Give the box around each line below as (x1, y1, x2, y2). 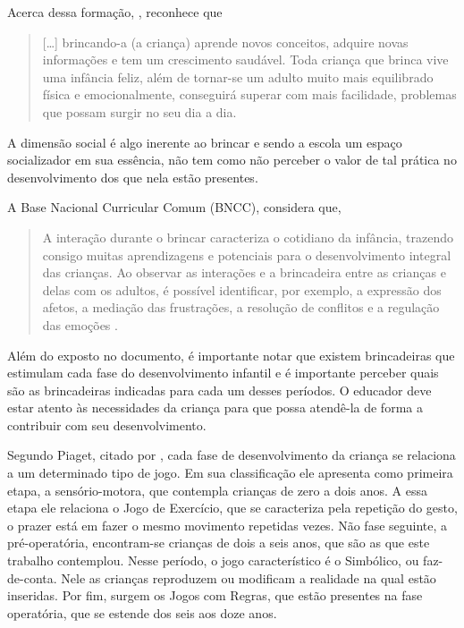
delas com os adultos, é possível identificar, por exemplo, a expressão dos (42, 280, 442, 299)
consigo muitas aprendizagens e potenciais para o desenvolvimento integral (42, 245, 451, 264)
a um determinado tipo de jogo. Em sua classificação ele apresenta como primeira (7, 463, 453, 482)
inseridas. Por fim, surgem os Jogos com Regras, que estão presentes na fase (7, 586, 423, 605)
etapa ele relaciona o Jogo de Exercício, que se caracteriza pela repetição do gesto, (7, 498, 458, 517)
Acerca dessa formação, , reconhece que (7, 3, 223, 21)
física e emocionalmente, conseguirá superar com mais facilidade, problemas (42, 85, 457, 104)
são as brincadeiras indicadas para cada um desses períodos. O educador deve (7, 380, 432, 399)
